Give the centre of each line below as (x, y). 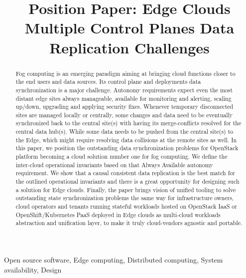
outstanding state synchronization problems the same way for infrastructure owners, (125, 198)
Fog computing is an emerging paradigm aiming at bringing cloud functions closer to (125, 73)
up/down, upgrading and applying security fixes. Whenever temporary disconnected (124, 107)
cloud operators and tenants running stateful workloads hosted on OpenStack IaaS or (126, 206)
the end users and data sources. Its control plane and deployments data (108, 82)
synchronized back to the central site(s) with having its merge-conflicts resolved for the (128, 123)
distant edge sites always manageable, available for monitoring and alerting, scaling (123, 98)
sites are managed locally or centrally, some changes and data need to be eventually (124, 115)
